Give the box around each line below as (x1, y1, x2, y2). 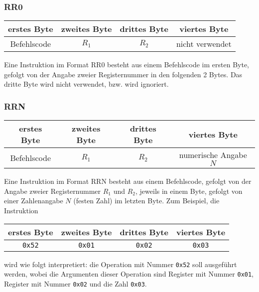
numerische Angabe (179, 149, 247, 161)
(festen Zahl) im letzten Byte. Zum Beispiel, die (73, 195, 220, 206)
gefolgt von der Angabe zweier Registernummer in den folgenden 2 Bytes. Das (4, 69, 243, 79)
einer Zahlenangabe (4, 195, 63, 206)
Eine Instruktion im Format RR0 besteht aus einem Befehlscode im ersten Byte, (4, 59, 250, 70)
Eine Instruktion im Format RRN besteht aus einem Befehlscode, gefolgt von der (4, 176, 252, 186)
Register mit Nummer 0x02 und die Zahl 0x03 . (4, 278, 147, 289)
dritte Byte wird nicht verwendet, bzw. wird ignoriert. (4, 79, 169, 89)
